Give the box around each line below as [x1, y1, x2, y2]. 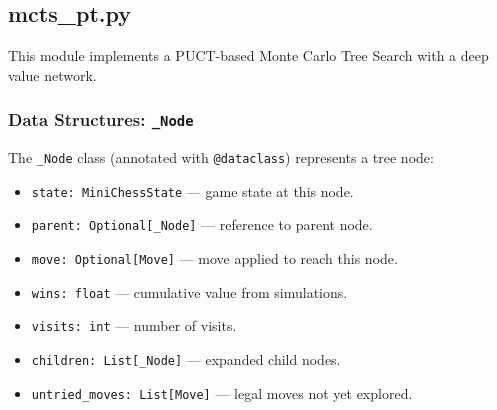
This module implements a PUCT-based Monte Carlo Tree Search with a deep [8, 45, 489, 66]
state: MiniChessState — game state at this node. [31, 180, 354, 201]
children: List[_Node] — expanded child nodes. [31, 349, 341, 370]
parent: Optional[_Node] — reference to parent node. [31, 214, 373, 235]
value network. [8, 64, 97, 85]
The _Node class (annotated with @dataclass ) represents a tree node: [8, 147, 434, 168]
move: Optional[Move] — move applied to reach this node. [31, 248, 398, 269]
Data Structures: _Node [8, 107, 194, 132]
